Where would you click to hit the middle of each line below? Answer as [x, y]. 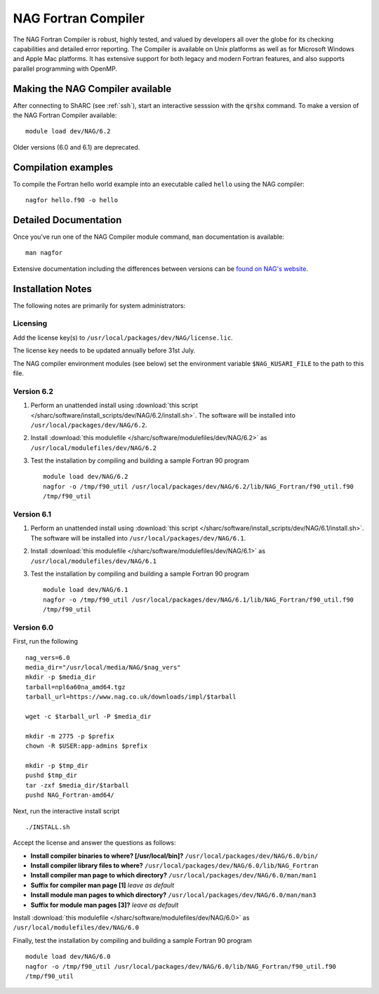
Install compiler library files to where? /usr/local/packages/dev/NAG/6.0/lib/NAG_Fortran [175, 866]
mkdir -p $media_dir [61, 677]
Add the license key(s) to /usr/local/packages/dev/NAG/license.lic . [123, 338]
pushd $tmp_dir [52, 775]
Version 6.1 [32, 515]
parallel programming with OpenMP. [65, 68]
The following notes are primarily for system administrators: [99, 305]
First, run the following [46, 642]
